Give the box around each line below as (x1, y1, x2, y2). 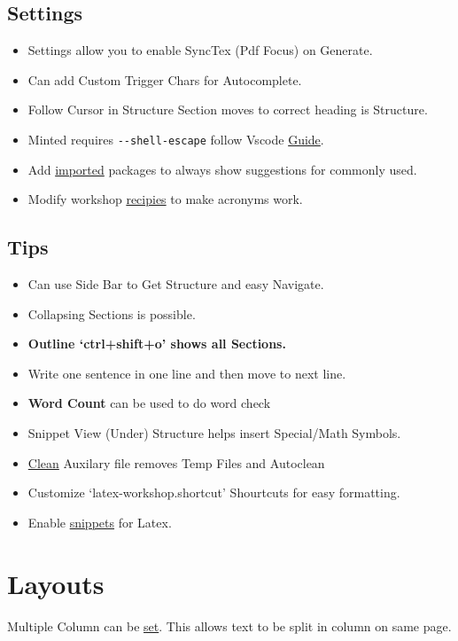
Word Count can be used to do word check (27, 394, 271, 412)
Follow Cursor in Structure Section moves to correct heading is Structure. (27, 100, 428, 119)
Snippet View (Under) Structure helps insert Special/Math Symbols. (27, 424, 401, 442)
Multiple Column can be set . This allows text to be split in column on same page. (7, 616, 452, 635)
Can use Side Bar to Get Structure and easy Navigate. (27, 275, 324, 293)
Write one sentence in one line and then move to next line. (27, 363, 346, 382)
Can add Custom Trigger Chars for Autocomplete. (27, 70, 302, 89)
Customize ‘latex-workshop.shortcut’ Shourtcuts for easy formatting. (27, 483, 400, 502)
